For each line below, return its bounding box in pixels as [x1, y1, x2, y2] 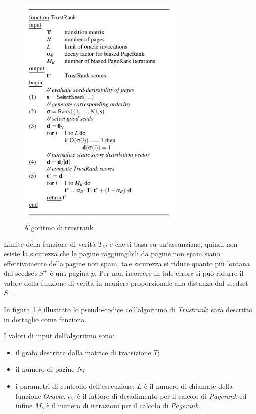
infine [15, 400, 33, 411]
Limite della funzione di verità [4, 239, 96, 249]
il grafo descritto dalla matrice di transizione [15, 347, 151, 357]
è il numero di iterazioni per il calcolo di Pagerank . [46, 400, 200, 411]
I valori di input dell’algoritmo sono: [4, 331, 114, 341]
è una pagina [50, 268, 89, 278]
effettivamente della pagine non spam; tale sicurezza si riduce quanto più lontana [4, 258, 250, 268]
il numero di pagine [15, 364, 75, 374]
